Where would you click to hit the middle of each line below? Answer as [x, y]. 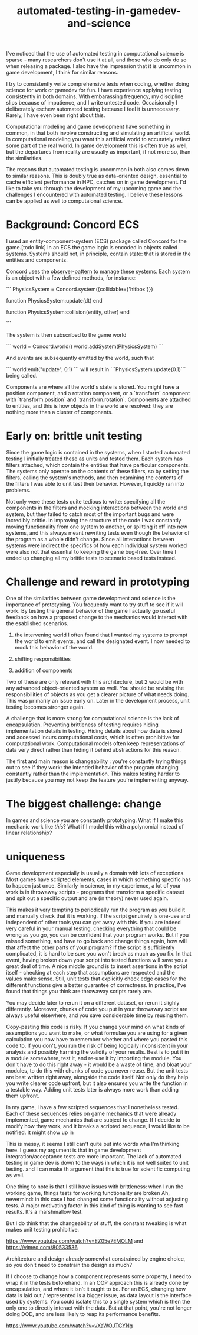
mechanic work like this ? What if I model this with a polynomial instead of [95, 826]
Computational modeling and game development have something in [88, 127]
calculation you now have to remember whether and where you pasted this [97, 1039]
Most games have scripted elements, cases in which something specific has [99, 879]
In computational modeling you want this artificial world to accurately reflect [98, 139]
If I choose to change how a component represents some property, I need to [99, 1276]
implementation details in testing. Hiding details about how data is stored [94, 731]
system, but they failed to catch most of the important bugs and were [90, 514]
